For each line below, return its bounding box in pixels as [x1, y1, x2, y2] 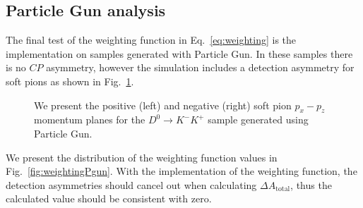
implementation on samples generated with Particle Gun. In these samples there [6, 46, 353, 61]
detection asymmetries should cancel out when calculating [6, 177, 257, 192]
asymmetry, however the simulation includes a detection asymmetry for [46, 60, 355, 75]
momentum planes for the [34, 112, 145, 127]
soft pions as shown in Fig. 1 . [6, 73, 134, 88]
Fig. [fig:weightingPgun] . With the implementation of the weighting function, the [6, 164, 357, 178]
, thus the [290, 177, 332, 192]
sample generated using [208, 112, 309, 127]
